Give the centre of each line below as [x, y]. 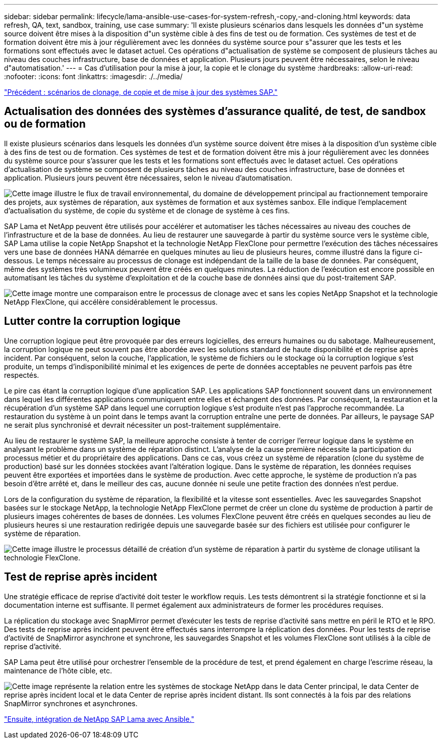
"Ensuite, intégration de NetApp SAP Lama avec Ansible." [99, 719]
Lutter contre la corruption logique [92, 321]
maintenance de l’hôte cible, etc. [58, 670]
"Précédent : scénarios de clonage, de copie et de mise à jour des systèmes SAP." [141, 92]
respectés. [22, 375]
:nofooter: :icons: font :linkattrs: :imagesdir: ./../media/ [93, 76]
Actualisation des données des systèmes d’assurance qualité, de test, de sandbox [215, 111]
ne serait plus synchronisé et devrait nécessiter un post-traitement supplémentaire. [143, 425]
